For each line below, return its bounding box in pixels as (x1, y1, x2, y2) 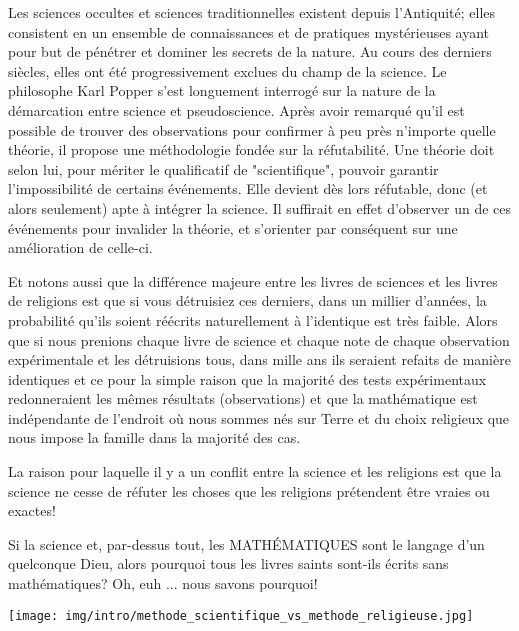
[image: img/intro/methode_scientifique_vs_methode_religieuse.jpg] (8, 608, 474, 623)
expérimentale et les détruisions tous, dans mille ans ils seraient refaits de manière (8, 349, 511, 370)
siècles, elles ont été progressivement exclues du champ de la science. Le (8, 60, 447, 81)
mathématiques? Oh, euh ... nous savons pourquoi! (8, 573, 318, 594)
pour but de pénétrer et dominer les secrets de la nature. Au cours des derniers (8, 41, 492, 62)
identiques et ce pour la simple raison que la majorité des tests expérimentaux (8, 368, 487, 389)
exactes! (8, 500, 56, 521)
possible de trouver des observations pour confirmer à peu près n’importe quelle (8, 119, 496, 140)
